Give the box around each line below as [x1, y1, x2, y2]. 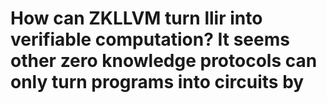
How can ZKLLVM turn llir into [10, 7, 263, 30]
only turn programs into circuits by [10, 71, 305, 94]
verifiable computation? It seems [10, 28, 290, 51]
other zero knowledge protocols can [10, 50, 318, 72]
